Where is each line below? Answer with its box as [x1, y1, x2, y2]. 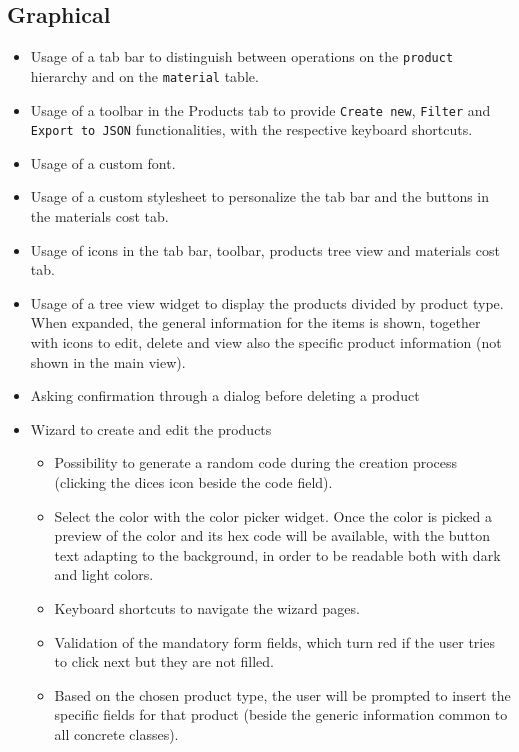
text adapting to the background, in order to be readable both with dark [54, 544, 501, 565]
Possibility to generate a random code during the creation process [54, 452, 458, 473]
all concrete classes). [54, 723, 179, 744]
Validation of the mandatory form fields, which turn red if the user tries [54, 631, 495, 652]
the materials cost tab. [30, 206, 169, 227]
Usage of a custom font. [30, 152, 176, 173]
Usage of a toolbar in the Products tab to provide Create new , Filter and [30, 99, 491, 120]
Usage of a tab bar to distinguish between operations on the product [30, 46, 454, 67]
